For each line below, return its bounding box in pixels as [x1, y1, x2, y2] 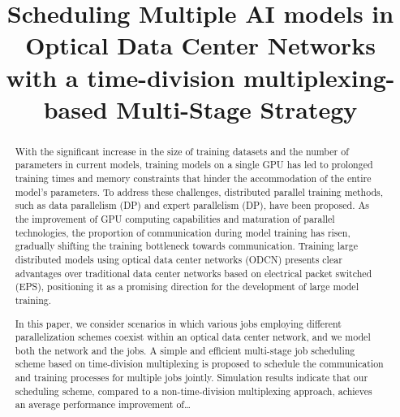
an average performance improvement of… [15, 397, 191, 411]
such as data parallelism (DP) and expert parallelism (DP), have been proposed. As [15, 198, 369, 212]
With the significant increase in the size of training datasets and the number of [15, 144, 349, 158]
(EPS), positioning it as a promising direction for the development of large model [15, 280, 359, 293]
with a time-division [6, 60, 235, 93]
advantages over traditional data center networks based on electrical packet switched [15, 266, 372, 280]
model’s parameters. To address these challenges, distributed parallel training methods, [15, 185, 384, 198]
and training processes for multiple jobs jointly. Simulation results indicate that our [15, 371, 368, 384]
